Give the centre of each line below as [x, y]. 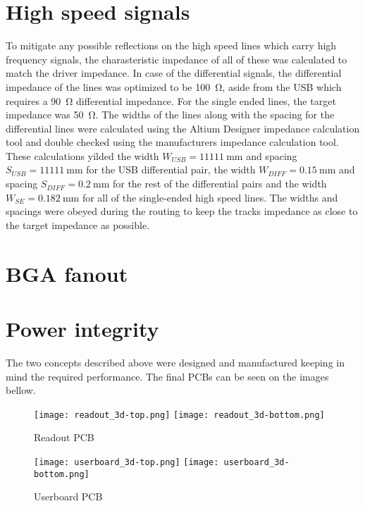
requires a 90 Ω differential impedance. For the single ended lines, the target [171, 100]
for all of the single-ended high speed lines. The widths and [210, 197]
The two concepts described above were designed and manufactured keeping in [175, 362]
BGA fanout [67, 273]
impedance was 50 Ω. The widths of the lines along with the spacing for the [170, 115]
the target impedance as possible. [78, 224]
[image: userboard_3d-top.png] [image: [126, 462]
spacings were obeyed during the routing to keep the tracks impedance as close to [182, 211]
